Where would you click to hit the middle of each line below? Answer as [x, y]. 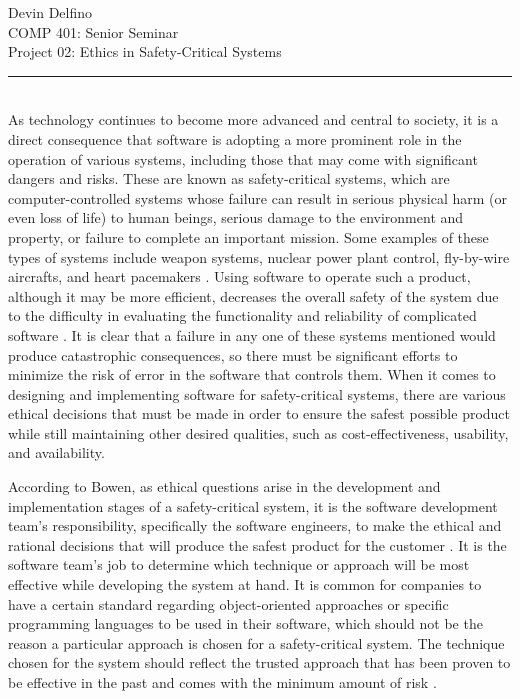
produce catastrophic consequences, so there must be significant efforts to [233, 354]
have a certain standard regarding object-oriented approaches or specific [228, 603]
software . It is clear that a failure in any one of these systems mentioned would [252, 334]
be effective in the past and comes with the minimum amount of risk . [222, 682]
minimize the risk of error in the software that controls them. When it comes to [252, 374]
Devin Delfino [50, 12]
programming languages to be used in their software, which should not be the [245, 623]
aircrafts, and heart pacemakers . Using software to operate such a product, [239, 276]
